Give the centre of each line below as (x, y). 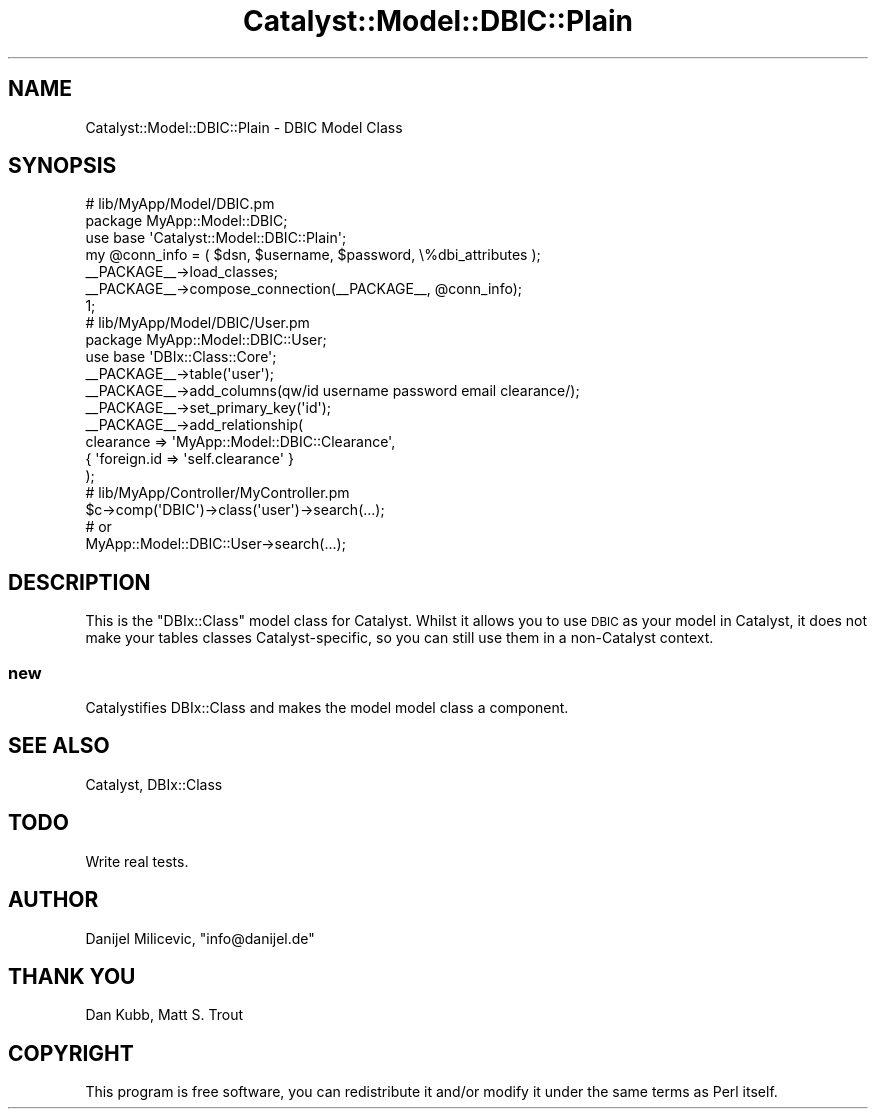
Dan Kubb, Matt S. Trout (164, 1015)
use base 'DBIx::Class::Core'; (181, 357)
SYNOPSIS (62, 166)
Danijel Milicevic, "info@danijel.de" (200, 938)
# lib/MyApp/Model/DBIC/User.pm (197, 323)
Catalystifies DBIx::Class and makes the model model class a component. (327, 708)
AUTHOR (53, 900)
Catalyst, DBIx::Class (154, 784)
